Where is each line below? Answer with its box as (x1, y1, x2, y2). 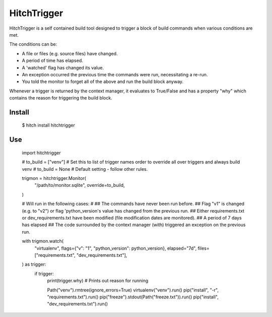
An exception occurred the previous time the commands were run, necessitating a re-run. (22, 71, 208, 77)
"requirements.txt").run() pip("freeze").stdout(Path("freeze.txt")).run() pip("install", (47, 294, 219, 300)
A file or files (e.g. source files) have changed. (22, 50, 118, 56)
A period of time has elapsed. (22, 58, 83, 64)
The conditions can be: (9, 41, 57, 47)
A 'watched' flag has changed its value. (22, 64, 104, 70)
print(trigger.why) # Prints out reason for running (47, 278, 149, 284)
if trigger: (34, 270, 54, 276)
